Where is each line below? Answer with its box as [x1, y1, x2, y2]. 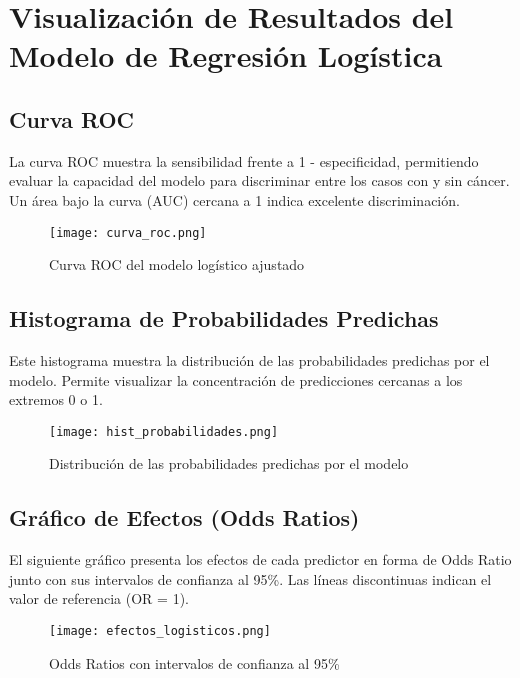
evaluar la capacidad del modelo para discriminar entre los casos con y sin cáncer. [9, 170, 510, 191]
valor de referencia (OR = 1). [9, 588, 189, 609]
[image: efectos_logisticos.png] [49, 624, 271, 639]
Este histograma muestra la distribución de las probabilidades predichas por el [9, 350, 490, 370]
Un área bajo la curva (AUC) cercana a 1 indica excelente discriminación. [9, 189, 460, 210]
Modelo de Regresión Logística [9, 35, 443, 76]
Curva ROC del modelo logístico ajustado [49, 254, 305, 275]
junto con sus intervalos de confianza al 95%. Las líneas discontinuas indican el [9, 568, 492, 589]
